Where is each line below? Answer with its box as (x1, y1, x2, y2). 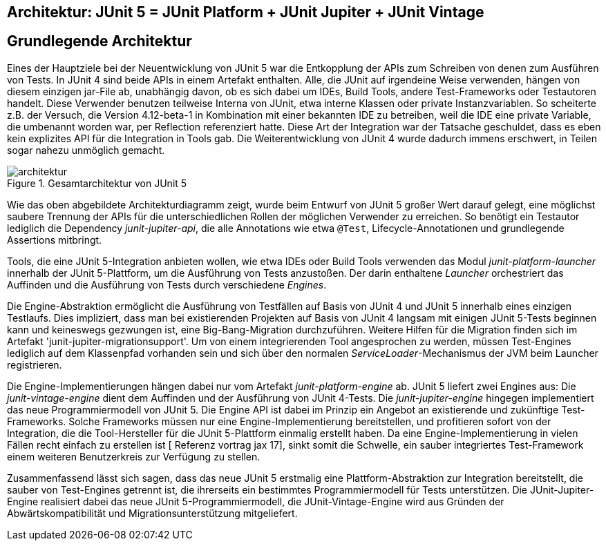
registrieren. (7, 358, 62, 371)
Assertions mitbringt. (7, 233, 102, 246)
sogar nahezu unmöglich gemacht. (7, 144, 165, 156)
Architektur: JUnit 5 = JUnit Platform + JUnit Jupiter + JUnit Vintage (7, 3, 484, 21)
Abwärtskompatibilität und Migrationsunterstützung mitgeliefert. (7, 507, 298, 519)
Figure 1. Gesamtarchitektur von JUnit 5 (7, 177, 187, 189)
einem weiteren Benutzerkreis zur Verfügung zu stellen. (7, 450, 261, 462)
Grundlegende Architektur (7, 32, 192, 50)
